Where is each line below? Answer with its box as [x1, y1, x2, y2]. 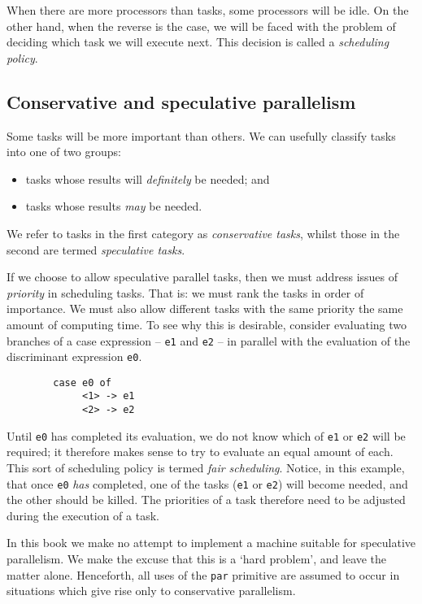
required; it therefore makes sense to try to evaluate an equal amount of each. [7, 443, 394, 460]
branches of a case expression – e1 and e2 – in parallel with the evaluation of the [7, 332, 411, 349]
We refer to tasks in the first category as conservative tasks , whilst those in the [7, 224, 400, 241]
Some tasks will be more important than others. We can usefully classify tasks [7, 127, 396, 144]
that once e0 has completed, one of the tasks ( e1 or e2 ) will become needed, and [7, 475, 408, 492]
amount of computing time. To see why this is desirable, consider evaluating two [7, 315, 407, 332]
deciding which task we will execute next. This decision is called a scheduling [7, 33, 389, 50]
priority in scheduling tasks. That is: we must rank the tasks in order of [7, 284, 364, 301]
